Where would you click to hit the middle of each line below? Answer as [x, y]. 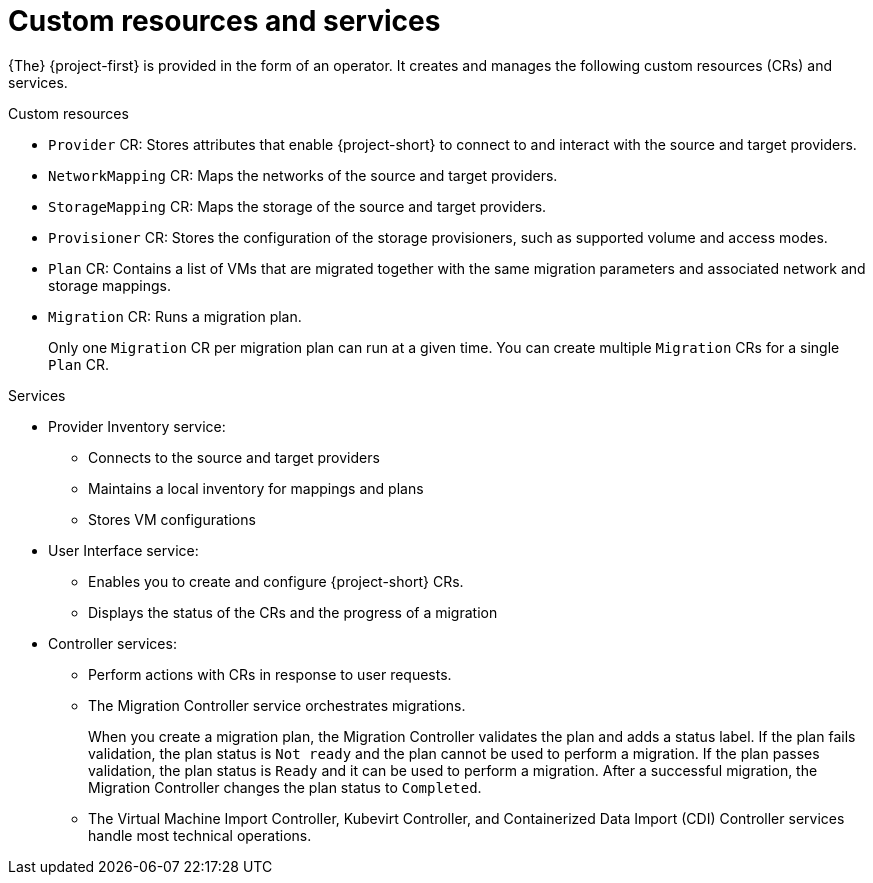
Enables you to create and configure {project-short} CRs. [276, 581]
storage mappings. [109, 285]
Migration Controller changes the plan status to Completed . [285, 787]
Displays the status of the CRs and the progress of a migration [293, 612]
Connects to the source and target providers [234, 457]
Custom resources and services [224, 21]
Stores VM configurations [172, 519]
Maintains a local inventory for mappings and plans [256, 488]
